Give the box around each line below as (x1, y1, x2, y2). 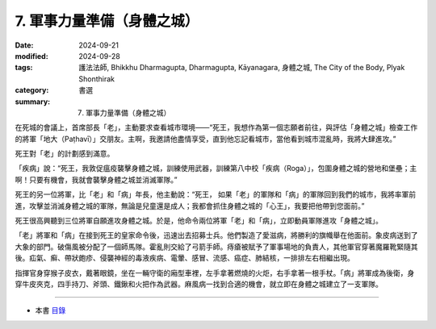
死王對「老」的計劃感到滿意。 (15, 149, 115, 159)
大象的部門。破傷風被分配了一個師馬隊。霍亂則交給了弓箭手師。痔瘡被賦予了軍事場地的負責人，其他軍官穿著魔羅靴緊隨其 (15, 242, 418, 252)
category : (15, 85, 49, 95)
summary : (15, 97, 51, 106)
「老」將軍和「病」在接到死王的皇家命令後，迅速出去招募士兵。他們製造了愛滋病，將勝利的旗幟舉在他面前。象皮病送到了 (15, 231, 418, 240)
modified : (15, 51, 48, 60)
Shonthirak (78, 73, 115, 84)
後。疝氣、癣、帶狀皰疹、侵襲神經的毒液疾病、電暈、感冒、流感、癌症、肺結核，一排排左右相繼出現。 (15, 253, 354, 263)
